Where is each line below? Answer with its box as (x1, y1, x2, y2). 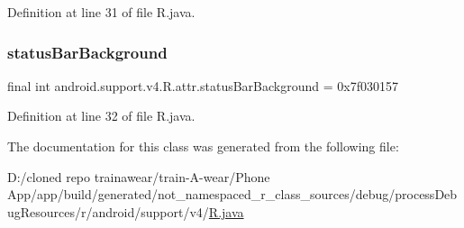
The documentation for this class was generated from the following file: (7, 137, 399, 155)
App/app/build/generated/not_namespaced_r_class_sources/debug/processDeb (7, 185, 458, 204)
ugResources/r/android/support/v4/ (7, 202, 209, 221)
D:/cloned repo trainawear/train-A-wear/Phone (7, 167, 270, 186)
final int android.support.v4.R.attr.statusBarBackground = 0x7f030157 (7, 76, 398, 95)
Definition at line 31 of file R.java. (7, 3, 196, 21)
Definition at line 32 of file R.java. (7, 106, 196, 125)
